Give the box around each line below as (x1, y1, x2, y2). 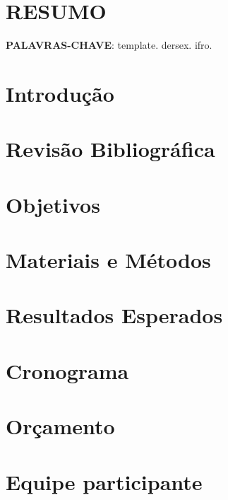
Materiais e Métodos (6, 245, 211, 274)
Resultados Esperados (6, 301, 223, 330)
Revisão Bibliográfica (6, 134, 215, 163)
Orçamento (6, 412, 115, 441)
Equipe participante (6, 467, 203, 496)
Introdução (6, 79, 114, 107)
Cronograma (6, 356, 129, 385)
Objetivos (6, 190, 100, 219)
